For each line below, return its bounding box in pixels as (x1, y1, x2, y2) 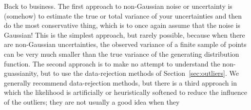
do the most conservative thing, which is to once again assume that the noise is (4, 20, 241, 30)
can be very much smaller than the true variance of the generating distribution (4, 48, 239, 59)
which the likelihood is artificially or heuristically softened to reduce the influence (4, 87, 247, 97)
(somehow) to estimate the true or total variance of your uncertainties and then (4, 10, 242, 21)
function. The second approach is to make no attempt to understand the (4, 58, 220, 68)
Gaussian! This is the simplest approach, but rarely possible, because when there (4, 29, 245, 40)
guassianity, (4, 68, 39, 78)
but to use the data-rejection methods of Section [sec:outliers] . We (40, 68, 239, 78)
